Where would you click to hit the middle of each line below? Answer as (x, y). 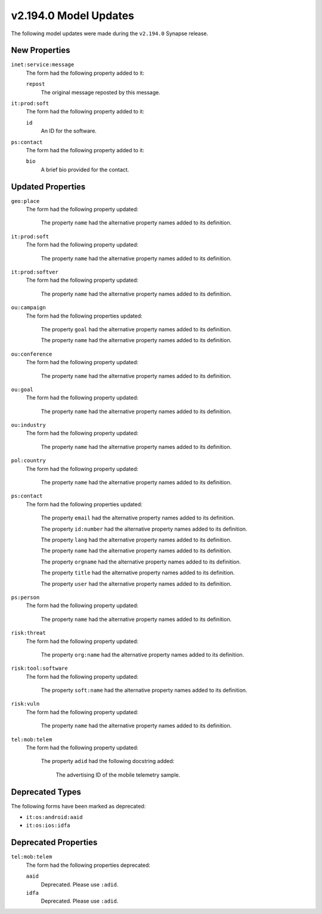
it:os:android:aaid (54, 817)
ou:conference (32, 354)
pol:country (28, 461)
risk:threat (28, 633)
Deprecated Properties (54, 843)
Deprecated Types (46, 792)
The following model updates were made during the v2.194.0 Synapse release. (110, 33)
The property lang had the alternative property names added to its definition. (136, 540)
